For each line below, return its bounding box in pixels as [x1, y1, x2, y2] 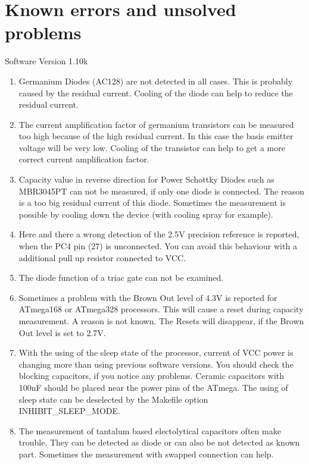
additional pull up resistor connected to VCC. [18, 251, 186, 264]
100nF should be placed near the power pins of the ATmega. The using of [18, 381, 288, 393]
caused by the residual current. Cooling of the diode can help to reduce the [18, 86, 293, 99]
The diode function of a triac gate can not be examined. [18, 271, 224, 284]
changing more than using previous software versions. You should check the [18, 358, 294, 370]
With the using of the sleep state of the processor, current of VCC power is [18, 346, 294, 359]
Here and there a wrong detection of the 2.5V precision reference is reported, [18, 228, 299, 240]
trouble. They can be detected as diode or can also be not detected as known [18, 436, 300, 449]
